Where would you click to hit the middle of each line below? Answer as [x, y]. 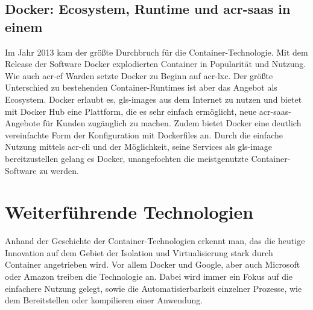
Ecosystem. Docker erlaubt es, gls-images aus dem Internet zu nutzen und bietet [153, 99]
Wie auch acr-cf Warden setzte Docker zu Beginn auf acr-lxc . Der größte [139, 75]
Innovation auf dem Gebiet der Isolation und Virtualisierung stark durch [139, 252]
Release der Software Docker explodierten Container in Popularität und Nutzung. [156, 64]
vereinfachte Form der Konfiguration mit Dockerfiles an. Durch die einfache [144, 134]
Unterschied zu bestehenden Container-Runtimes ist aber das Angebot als [141, 87]
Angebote [23, 123]
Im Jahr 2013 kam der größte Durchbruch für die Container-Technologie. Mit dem [156, 52]
